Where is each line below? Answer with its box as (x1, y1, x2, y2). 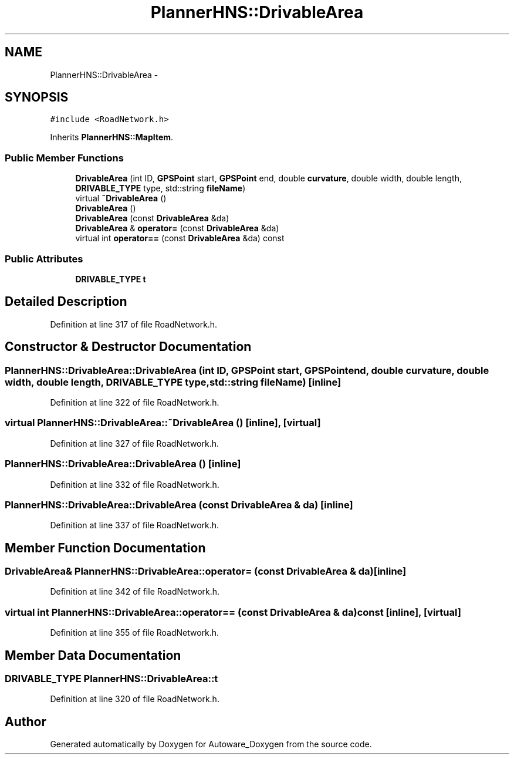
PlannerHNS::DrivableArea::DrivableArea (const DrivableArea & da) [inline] (5, 498, 353, 511)
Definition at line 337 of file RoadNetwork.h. (50, 520, 219, 531)
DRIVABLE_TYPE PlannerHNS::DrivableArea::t (5, 673, 218, 685)
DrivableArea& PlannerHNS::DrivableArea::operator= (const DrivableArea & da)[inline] (5, 565, 407, 578)
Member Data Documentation (5, 647, 181, 663)
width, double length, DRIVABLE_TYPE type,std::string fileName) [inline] (5, 376, 341, 388)
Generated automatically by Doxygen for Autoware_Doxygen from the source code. (50, 739, 372, 750)
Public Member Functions (5, 151, 124, 164)
